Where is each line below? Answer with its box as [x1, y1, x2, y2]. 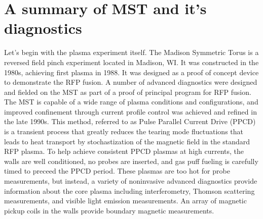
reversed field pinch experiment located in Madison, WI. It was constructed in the [4, 57, 259, 67]
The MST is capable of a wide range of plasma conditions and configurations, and [4, 96, 258, 107]
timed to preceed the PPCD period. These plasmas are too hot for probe [4, 166, 230, 176]
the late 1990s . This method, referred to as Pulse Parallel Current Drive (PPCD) [4, 116, 256, 127]
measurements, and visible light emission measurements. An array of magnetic [4, 195, 247, 206]
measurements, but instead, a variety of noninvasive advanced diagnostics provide [4, 176, 257, 186]
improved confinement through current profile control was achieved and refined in [4, 106, 257, 117]
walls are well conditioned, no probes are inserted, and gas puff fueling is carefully [4, 155, 258, 166]
